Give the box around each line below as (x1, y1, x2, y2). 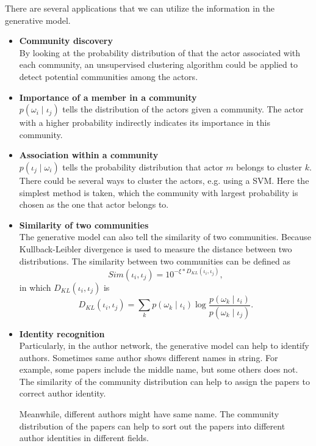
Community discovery (19, 34, 113, 47)
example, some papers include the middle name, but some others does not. (19, 363, 298, 376)
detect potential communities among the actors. (19, 70, 198, 82)
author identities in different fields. (19, 431, 149, 444)
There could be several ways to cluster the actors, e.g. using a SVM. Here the (19, 174, 309, 186)
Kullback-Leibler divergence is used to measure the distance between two (19, 242, 292, 255)
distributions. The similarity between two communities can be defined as (19, 254, 290, 267)
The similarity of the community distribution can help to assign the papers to (19, 375, 310, 387)
